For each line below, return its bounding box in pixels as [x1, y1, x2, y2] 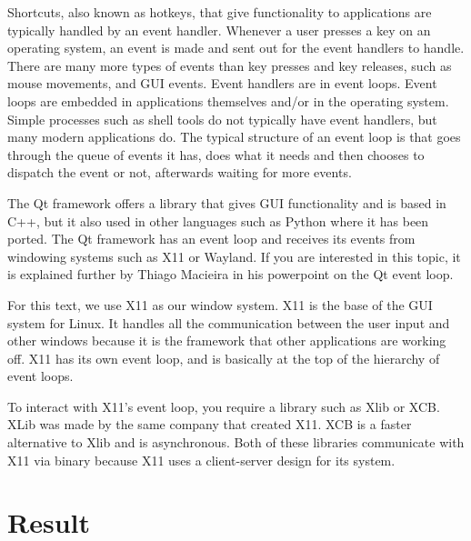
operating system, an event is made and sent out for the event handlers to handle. [7, 38, 465, 57]
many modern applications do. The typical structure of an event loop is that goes [7, 127, 461, 146]
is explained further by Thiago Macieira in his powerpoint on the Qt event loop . [7, 265, 454, 284]
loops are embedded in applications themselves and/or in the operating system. [7, 91, 449, 110]
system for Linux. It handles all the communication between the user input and [7, 313, 450, 332]
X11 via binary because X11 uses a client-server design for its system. [7, 450, 396, 469]
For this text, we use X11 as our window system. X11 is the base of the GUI [7, 295, 433, 314]
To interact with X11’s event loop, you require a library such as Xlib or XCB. [7, 396, 440, 416]
